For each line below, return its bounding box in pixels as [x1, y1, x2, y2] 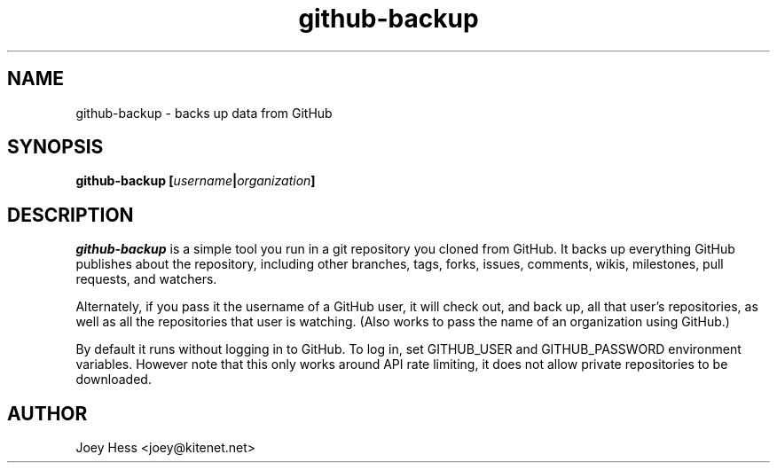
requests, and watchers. [75, 271, 217, 287]
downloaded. [75, 372, 152, 388]
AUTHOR [7, 402, 88, 425]
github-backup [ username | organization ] [75, 173, 316, 189]
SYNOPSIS [7, 136, 104, 159]
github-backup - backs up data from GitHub [75, 105, 333, 121]
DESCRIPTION [7, 203, 134, 226]
